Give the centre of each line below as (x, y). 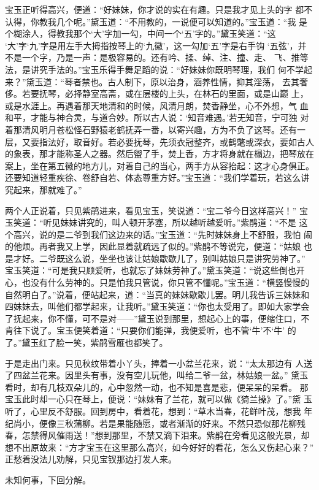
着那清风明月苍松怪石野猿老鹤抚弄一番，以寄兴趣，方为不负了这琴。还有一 (155, 129)
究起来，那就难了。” (44, 189)
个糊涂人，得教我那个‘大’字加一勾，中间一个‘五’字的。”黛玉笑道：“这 (140, 33)
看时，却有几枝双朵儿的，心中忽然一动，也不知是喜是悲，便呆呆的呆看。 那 (157, 387)
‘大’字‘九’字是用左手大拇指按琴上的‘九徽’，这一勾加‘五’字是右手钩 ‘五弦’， (152, 45)
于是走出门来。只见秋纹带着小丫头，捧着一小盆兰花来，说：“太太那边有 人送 (159, 363)
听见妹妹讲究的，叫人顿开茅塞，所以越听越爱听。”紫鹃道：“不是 (170, 222)
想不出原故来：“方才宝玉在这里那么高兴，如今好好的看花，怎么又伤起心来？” (159, 447)
